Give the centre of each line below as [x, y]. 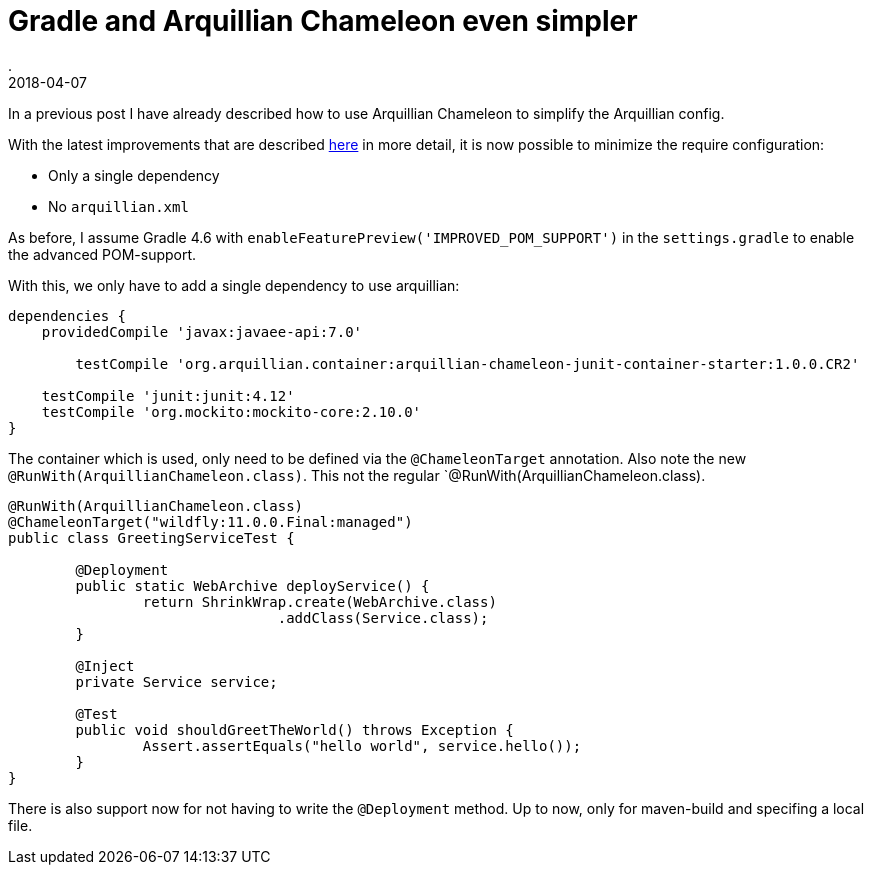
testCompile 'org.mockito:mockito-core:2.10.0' [231, 411]
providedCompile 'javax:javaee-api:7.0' [202, 331]
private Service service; [176, 681]
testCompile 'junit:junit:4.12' [168, 395]
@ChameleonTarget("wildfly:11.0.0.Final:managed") [210, 521]
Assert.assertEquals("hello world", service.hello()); [362, 745]
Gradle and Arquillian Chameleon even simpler [323, 21]
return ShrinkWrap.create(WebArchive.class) [319, 601]
